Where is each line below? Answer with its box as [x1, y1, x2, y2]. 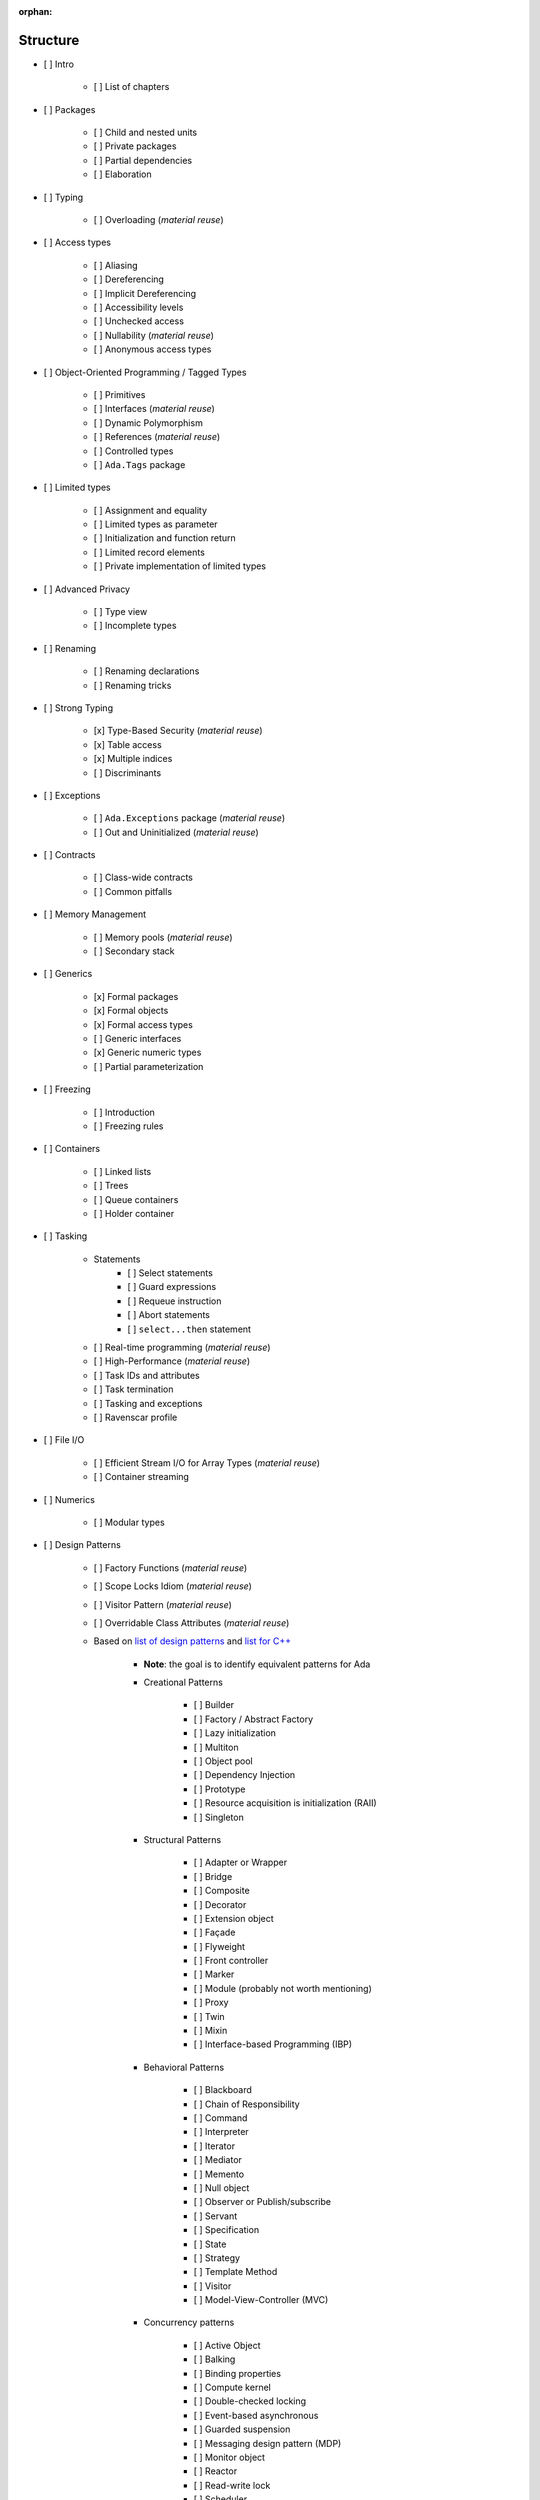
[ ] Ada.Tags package [93, 458, 186, 470]
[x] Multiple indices [93, 753, 173, 765]
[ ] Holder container [93, 1207, 175, 1219]
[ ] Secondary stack [93, 945, 175, 957]
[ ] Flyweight [193, 1940, 245, 1952]
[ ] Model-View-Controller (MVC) [193, 2294, 329, 2306]
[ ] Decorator [193, 1898, 247, 1910]
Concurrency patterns [143, 2316, 235, 2329]
